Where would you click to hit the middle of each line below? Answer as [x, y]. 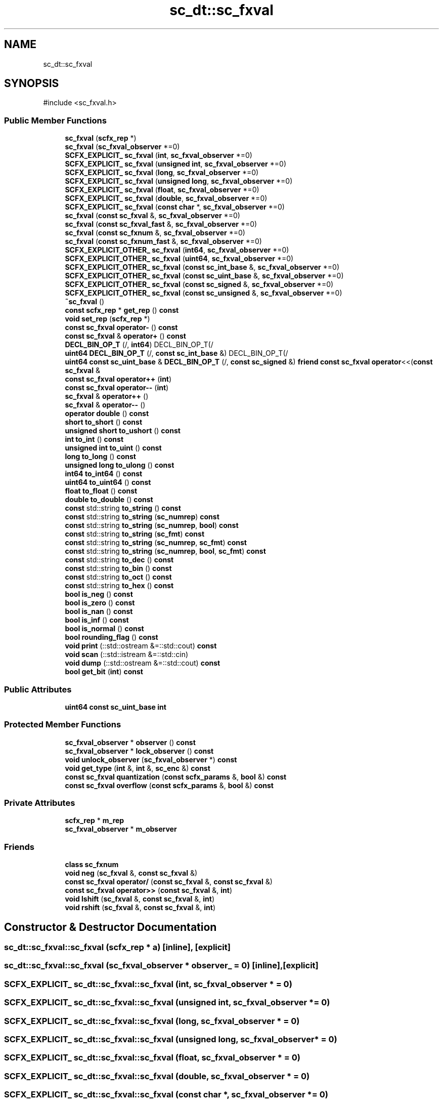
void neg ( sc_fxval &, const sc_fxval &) [131, 873]
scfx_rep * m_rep [95, 821]
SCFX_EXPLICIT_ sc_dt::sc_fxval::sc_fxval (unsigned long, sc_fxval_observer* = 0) [171, 1039]
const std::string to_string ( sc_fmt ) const [135, 534]
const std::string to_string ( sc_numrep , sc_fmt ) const [156, 543]
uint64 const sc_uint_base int [116, 707]
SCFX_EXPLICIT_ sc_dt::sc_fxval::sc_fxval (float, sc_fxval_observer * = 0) [152, 1058]
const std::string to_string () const [123, 508]
